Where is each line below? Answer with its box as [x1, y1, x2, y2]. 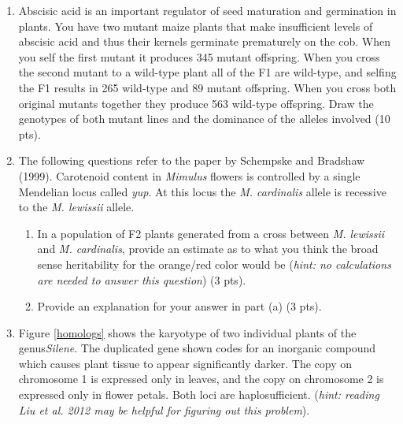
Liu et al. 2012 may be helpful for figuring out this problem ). [18, 401, 310, 418]
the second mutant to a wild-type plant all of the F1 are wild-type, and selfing [18, 64, 397, 80]
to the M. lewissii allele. [18, 199, 135, 215]
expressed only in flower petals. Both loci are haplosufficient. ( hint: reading [18, 386, 379, 403]
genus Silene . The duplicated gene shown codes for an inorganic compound [18, 340, 376, 356]
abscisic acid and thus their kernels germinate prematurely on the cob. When [18, 33, 391, 50]
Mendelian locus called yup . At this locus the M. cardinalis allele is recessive [18, 183, 386, 199]
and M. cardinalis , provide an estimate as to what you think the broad [37, 240, 379, 257]
